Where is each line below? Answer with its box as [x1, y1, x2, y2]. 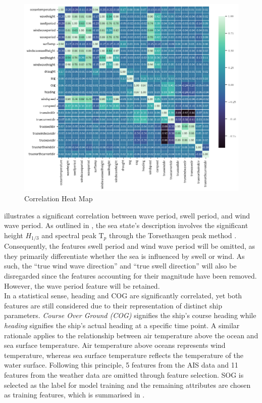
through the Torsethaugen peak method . [109, 230, 237, 240]
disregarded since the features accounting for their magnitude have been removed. [4, 271, 257, 281]
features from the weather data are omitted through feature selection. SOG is [4, 369, 244, 380]
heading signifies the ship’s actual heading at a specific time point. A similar [4, 320, 240, 330]
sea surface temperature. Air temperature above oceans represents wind [4, 340, 226, 350]
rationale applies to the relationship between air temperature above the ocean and [4, 330, 258, 340]
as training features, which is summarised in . [4, 389, 145, 400]
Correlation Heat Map [24, 193, 93, 203]
